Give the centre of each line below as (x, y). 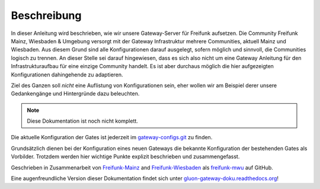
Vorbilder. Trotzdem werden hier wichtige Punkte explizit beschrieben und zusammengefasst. (125, 156)
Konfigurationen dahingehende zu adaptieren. (67, 75)
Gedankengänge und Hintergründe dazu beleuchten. (75, 94)
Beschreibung (46, 15)
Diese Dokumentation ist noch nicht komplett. (83, 121)
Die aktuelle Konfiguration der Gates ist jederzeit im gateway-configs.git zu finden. (112, 137)
